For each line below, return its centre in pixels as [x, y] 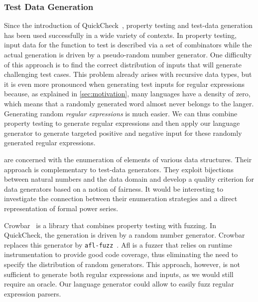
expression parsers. [33, 293]
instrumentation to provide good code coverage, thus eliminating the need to [121, 254]
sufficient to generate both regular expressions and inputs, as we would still [119, 274]
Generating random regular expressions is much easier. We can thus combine [121, 113]
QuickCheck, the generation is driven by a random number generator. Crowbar [125, 235]
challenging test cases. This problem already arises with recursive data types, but [128, 74]
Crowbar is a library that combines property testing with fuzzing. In [110, 225]
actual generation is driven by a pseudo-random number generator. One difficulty [128, 54]
